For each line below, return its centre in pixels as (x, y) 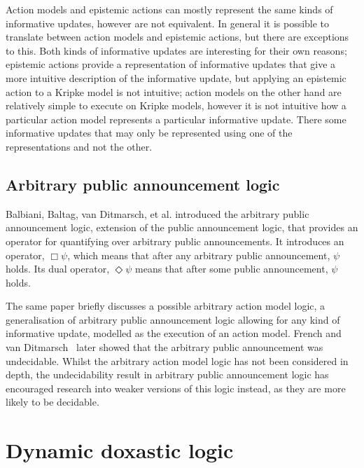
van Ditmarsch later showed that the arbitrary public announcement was (164, 347)
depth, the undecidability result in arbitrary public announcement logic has (167, 374)
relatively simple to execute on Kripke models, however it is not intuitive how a (176, 105)
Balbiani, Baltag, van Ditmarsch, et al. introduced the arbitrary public (157, 213)
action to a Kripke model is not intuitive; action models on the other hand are (174, 91)
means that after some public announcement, (232, 269)
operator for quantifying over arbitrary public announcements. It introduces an (175, 241)
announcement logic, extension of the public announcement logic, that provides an (182, 227)
